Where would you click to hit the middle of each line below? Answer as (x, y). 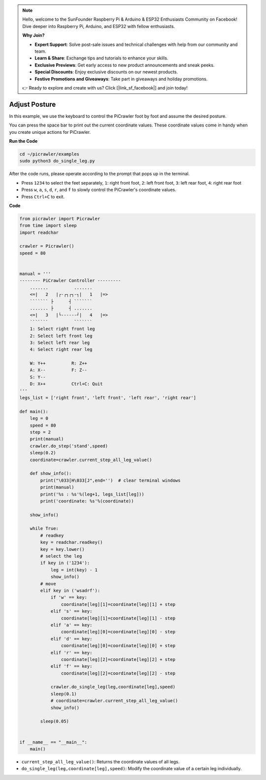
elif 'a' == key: (71, 625)
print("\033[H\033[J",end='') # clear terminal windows (110, 480)
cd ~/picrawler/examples (50, 154)
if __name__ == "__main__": (53, 742)
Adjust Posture (33, 104)
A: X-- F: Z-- (58, 370)
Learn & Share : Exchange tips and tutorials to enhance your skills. (101, 58)
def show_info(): (51, 473)
